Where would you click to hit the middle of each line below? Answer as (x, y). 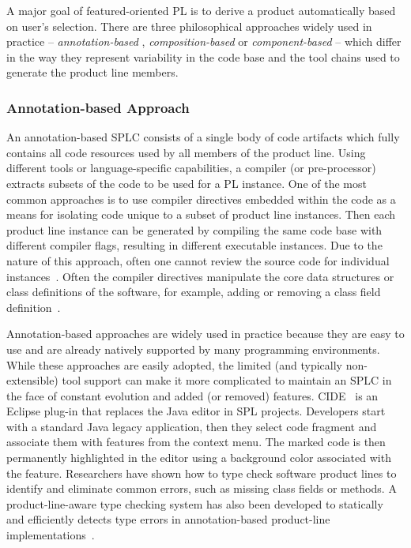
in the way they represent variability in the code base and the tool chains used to (203, 56)
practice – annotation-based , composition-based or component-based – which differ (204, 41)
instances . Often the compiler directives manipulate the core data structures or (200, 276)
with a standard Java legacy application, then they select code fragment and (192, 426)
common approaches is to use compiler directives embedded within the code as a (201, 199)
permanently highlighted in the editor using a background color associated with (199, 458)
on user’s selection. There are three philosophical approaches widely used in (189, 26)
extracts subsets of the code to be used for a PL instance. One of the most (187, 183)
